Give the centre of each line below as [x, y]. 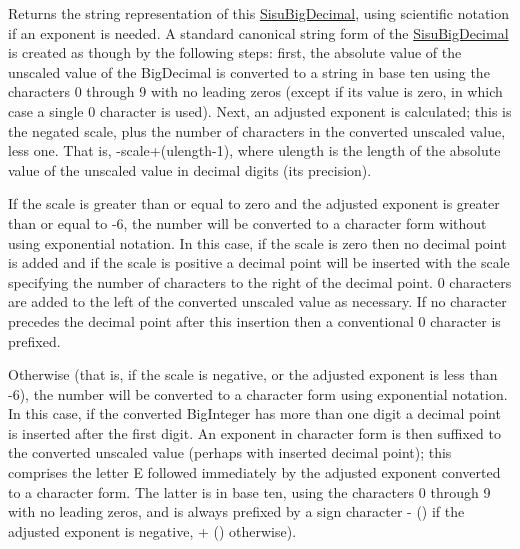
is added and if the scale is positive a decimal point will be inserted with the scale [259, 262]
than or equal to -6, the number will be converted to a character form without [247, 222]
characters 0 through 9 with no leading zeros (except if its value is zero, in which [255, 91]
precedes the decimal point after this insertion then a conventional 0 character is [254, 320]
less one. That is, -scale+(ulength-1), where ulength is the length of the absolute [254, 150]
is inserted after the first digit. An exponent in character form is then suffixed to [254, 432]
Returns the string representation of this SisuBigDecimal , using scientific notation [259, 13]
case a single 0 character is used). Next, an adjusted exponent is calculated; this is [260, 110]
